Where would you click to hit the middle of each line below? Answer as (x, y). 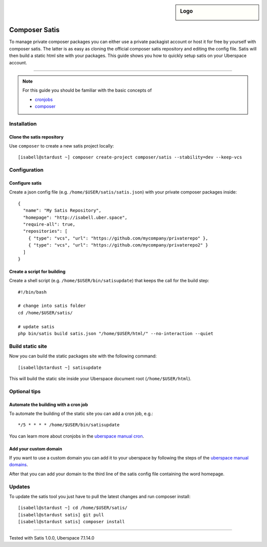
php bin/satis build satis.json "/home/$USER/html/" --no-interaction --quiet (116, 334)
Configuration (26, 170)
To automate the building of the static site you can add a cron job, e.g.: (81, 413)
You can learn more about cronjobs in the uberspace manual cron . (77, 436)
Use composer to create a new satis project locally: (62, 146)
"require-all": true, (49, 224)
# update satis (36, 326)
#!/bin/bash (32, 292)
